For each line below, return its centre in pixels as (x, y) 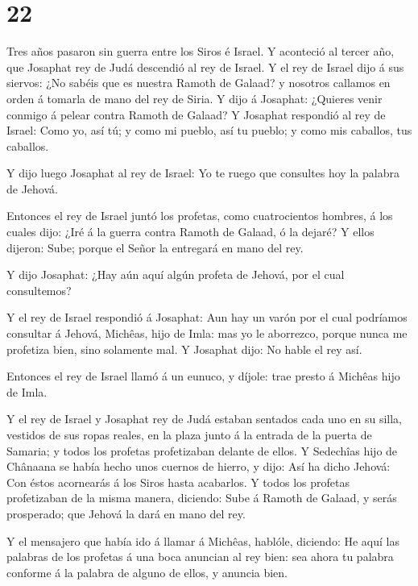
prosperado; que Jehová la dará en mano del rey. (126, 513)
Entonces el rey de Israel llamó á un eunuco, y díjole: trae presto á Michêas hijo (203, 376)
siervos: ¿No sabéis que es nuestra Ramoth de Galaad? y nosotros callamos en (199, 83)
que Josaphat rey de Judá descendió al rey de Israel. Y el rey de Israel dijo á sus (205, 66)
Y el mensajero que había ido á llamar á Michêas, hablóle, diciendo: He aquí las (203, 540)
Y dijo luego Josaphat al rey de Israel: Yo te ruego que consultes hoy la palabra (203, 173)
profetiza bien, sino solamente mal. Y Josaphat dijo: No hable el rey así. (184, 349)
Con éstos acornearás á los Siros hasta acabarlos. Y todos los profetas (178, 482)
